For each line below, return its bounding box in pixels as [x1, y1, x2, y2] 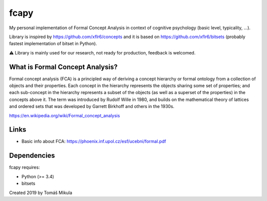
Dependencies [9, 151, 55, 160]
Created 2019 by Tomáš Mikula [9, 190, 73, 196]
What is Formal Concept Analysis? [9, 62, 118, 71]
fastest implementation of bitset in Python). [9, 41, 97, 47]
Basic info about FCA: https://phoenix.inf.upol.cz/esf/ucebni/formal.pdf [21, 139, 167, 145]
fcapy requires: [9, 164, 40, 170]
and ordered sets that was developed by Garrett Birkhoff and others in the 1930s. [9, 103, 175, 109]
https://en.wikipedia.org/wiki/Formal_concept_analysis [9, 112, 120, 118]
